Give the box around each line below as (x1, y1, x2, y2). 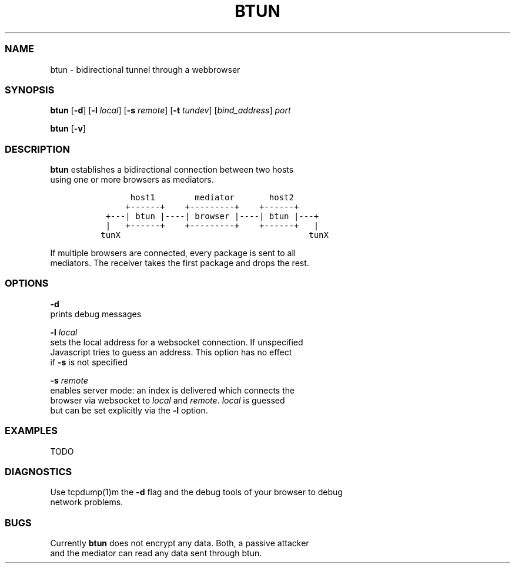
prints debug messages (50, 308, 142, 319)
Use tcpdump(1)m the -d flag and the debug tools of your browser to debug (50, 487, 343, 498)
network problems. (50, 497, 123, 507)
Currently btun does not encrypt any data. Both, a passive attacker (50, 538, 309, 548)
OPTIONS (5, 277, 49, 290)
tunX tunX (101, 230, 329, 240)
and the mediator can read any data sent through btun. (50, 548, 262, 558)
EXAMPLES (5, 425, 58, 437)
